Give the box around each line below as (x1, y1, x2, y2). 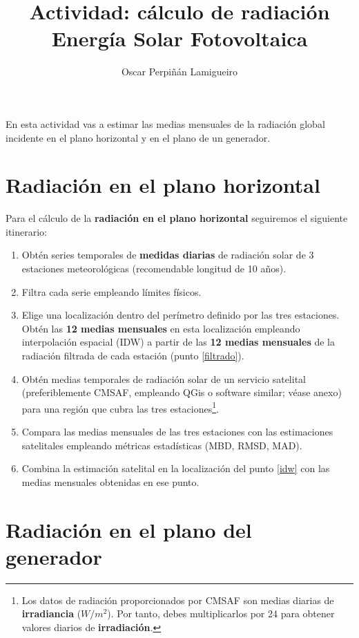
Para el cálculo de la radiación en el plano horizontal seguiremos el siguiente (6, 211, 348, 225)
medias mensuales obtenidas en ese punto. (21, 474, 200, 489)
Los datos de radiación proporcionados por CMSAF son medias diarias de (21, 592, 334, 607)
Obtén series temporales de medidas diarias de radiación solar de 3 (21, 247, 314, 262)
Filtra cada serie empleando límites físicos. (21, 284, 202, 299)
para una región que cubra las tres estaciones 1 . (21, 399, 219, 415)
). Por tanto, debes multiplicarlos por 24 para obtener (107, 606, 335, 621)
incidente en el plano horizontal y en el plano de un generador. (6, 130, 271, 144)
